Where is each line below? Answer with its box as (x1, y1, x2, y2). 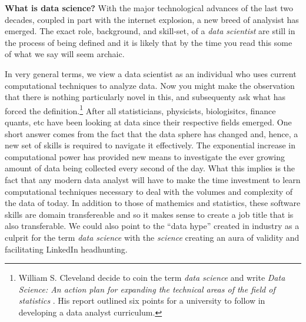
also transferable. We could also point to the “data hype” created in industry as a (5, 220, 300, 232)
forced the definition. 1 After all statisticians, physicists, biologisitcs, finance (5, 102, 276, 117)
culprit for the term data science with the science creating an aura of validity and (5, 231, 300, 243)
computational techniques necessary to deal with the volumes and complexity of (5, 185, 293, 197)
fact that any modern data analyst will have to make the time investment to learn (5, 173, 301, 185)
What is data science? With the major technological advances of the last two (5, 2, 294, 14)
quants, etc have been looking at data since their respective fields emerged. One (5, 116, 292, 128)
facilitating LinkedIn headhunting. (5, 243, 128, 255)
